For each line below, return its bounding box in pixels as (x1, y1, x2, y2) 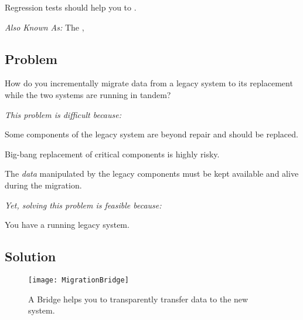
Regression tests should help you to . (5, 1, 137, 13)
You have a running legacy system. (5, 218, 130, 231)
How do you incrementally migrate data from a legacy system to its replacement (5, 77, 293, 89)
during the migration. (5, 178, 82, 191)
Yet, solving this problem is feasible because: (5, 198, 162, 211)
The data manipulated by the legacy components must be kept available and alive (5, 167, 299, 180)
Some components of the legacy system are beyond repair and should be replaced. (5, 128, 298, 140)
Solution (5, 247, 56, 265)
